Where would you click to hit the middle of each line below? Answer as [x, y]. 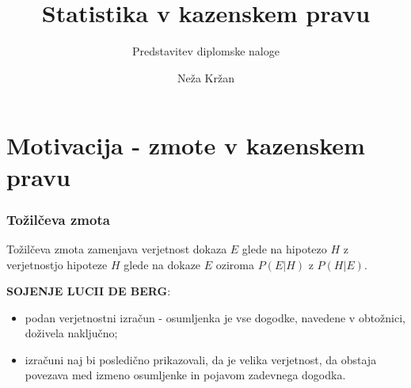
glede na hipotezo [284, 248]
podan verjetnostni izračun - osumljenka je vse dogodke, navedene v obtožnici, [215, 317]
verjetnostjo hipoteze [57, 264]
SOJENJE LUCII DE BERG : [89, 291]
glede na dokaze [162, 264]
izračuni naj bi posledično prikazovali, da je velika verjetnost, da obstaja [201, 359]
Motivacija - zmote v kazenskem [186, 145]
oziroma [235, 264]
